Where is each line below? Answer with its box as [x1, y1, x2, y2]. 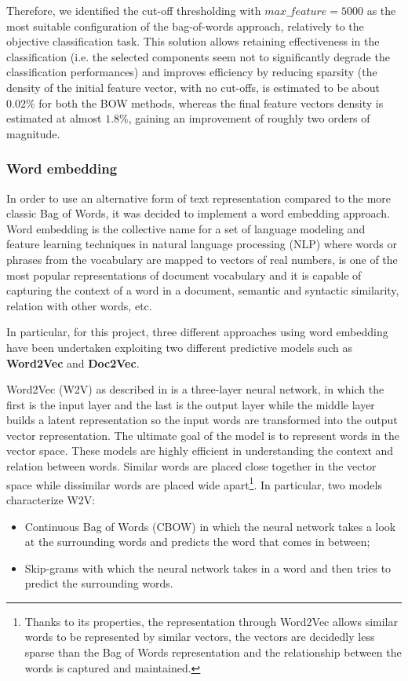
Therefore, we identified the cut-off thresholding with [6, 2, 261, 18]
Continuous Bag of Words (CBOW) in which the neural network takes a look [24, 518, 396, 534]
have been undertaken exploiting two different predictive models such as [6, 339, 352, 355]
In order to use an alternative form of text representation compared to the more [6, 189, 392, 206]
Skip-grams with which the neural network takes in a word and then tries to [24, 559, 392, 576]
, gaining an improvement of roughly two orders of [128, 110, 370, 126]
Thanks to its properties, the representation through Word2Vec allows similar [24, 613, 398, 629]
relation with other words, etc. [6, 297, 152, 313]
